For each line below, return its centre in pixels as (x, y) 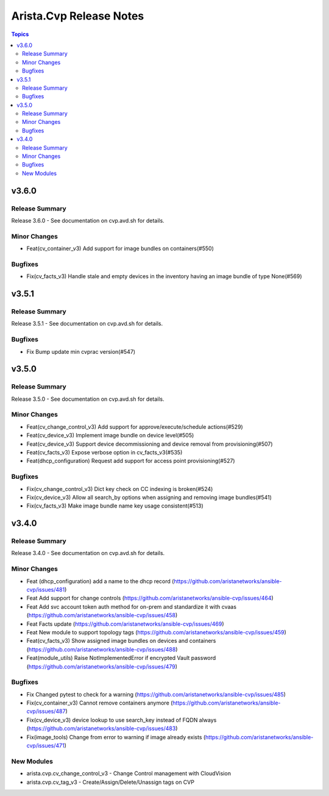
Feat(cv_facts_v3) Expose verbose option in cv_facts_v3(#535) (104, 452)
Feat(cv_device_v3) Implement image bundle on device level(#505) (110, 436)
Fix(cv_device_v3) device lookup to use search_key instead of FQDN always (122, 720)
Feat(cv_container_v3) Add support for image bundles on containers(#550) (120, 249)
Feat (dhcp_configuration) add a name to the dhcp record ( (100, 581)
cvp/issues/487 (46, 711)
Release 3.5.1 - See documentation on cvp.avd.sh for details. (87, 324)
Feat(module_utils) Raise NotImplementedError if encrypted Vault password (121, 658)
